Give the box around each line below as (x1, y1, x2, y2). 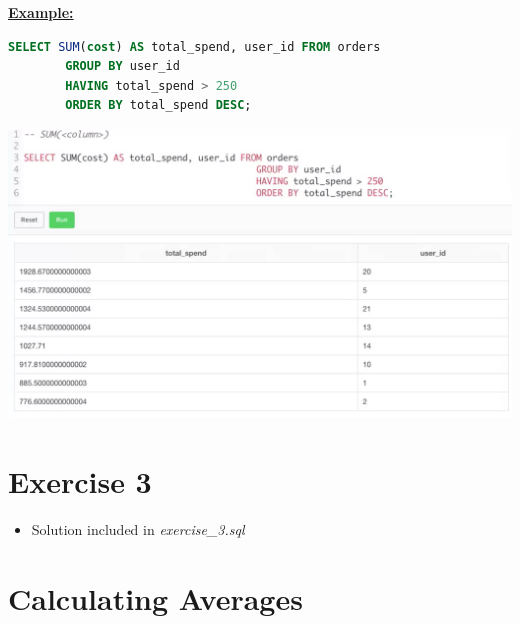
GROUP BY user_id (65, 59, 180, 74)
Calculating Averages (8, 577, 303, 618)
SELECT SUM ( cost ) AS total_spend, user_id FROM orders (8, 39, 381, 54)
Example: (8, 2, 74, 22)
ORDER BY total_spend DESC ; (65, 98, 252, 113)
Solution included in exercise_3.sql (31, 519, 245, 540)
